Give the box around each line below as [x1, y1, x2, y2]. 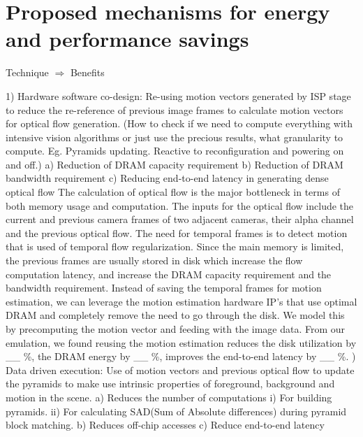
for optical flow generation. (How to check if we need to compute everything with [6, 116, 353, 131]
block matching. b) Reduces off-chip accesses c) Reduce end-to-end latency [6, 417, 325, 432]
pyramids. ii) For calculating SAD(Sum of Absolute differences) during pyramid [6, 403, 347, 418]
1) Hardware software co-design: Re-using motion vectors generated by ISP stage [6, 88, 351, 103]
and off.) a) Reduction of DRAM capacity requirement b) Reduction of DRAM [6, 157, 343, 171]
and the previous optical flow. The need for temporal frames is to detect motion [6, 225, 348, 240]
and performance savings [6, 24, 249, 53]
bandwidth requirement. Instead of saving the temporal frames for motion [6, 280, 322, 295]
